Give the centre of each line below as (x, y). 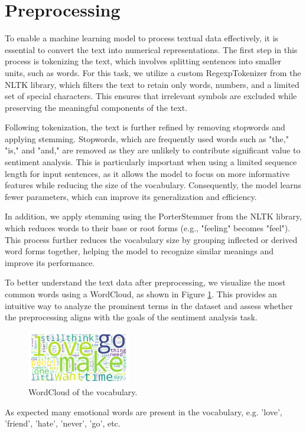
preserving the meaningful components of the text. (96, 107)
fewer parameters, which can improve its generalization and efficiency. (131, 196)
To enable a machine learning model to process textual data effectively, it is (142, 38)
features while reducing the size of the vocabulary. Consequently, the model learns (153, 185)
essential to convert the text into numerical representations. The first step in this (151, 49)
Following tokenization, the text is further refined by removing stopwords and (145, 127)
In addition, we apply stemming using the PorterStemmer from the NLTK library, (153, 216)
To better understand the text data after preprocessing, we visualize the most (145, 282)
